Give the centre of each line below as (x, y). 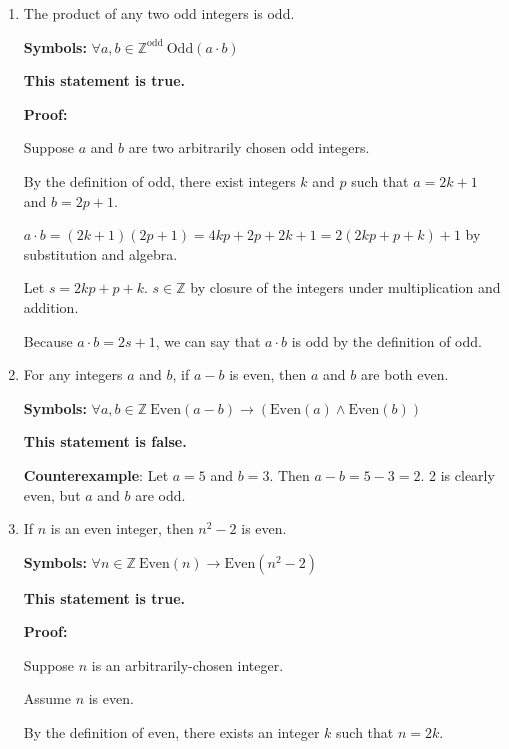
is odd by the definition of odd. (386, 340)
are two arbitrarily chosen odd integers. (249, 147)
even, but (52, 494)
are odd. (160, 494)
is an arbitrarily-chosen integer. (187, 664)
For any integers (73, 374)
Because (48, 340)
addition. (51, 306)
